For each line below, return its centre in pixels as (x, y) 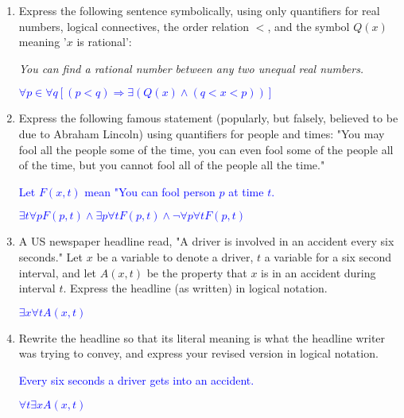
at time (246, 191)
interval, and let (58, 272)
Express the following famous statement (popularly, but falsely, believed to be (208, 118)
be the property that (197, 272)
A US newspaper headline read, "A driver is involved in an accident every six (206, 241)
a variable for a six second (328, 256)
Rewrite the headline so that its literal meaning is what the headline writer (202, 337)
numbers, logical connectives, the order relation (134, 26)
